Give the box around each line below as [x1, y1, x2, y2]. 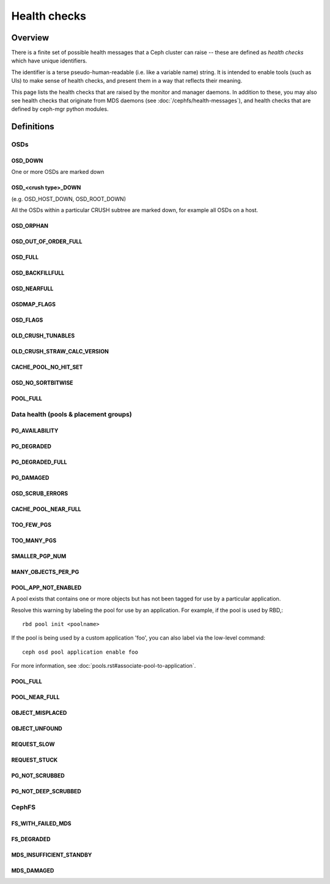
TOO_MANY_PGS [11, 537, 57, 544]
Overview [11, 32, 50, 43]
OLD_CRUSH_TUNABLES [11, 332, 75, 339]
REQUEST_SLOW [11, 741, 55, 748]
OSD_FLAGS [11, 316, 43, 324]
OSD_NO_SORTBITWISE [11, 379, 73, 387]
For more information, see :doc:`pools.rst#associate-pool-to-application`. [11, 662, 196, 670]
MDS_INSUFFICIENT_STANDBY [11, 851, 92, 858]
